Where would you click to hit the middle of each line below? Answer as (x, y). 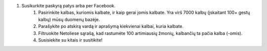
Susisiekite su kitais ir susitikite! (70, 40)
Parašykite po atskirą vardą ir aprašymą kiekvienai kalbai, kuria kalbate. (111, 26)
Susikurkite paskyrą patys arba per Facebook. (68, 6)
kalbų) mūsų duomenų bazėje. (69, 19)
